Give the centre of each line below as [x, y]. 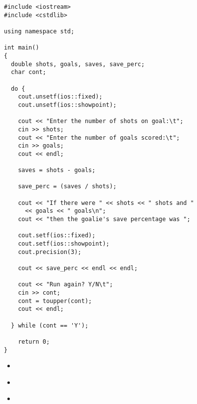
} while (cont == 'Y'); [50, 325]
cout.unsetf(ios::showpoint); [67, 105]
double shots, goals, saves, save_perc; [78, 64]
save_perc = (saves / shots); [67, 187]
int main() [22, 48]
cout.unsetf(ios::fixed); [60, 97]
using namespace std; [39, 31]
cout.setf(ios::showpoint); [64, 244]
